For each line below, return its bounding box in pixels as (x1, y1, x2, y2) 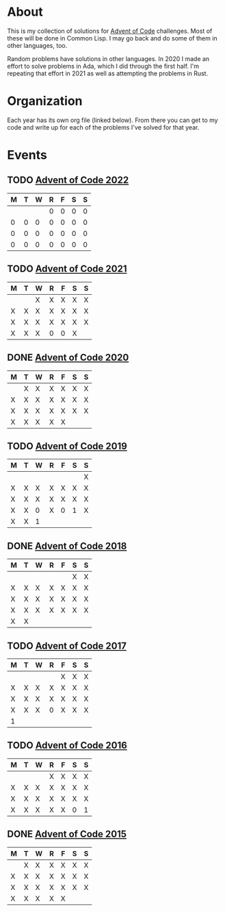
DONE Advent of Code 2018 (7, 540, 127, 552)
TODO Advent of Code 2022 (7, 174, 129, 186)
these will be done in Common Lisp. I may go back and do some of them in (7, 34, 217, 42)
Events (7, 147, 48, 163)
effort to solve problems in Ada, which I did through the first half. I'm (7, 62, 200, 70)
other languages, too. (7, 41, 68, 49)
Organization (7, 93, 83, 109)
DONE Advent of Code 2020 (7, 352, 129, 363)
